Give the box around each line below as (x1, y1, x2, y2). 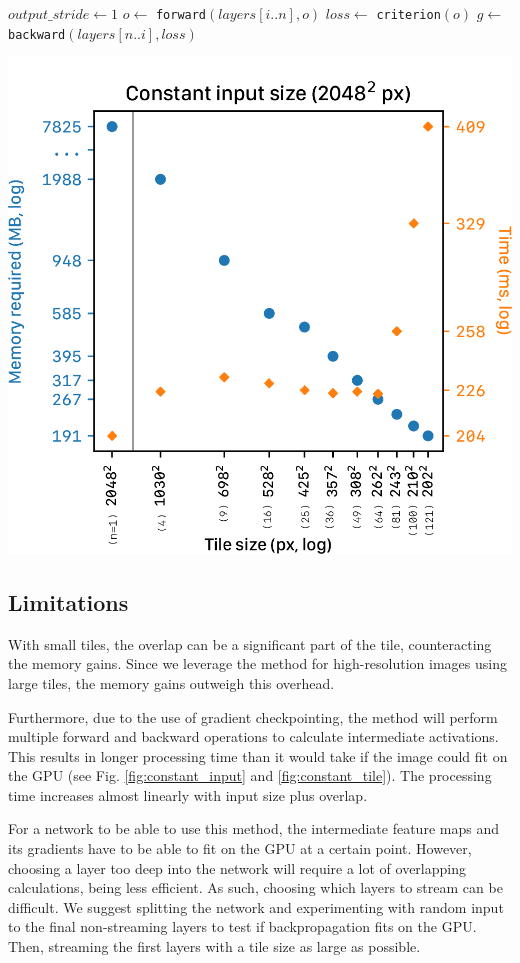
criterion (376, 8, 441, 22)
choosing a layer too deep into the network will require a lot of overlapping (8, 857, 466, 878)
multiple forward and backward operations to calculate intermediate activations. (8, 726, 499, 747)
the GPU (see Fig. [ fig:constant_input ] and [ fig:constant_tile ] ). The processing (8, 765, 492, 786)
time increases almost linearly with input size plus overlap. (8, 784, 368, 805)
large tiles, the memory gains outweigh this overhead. (8, 672, 335, 693)
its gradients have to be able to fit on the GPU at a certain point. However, (8, 838, 472, 859)
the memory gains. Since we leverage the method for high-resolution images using (8, 653, 507, 674)
